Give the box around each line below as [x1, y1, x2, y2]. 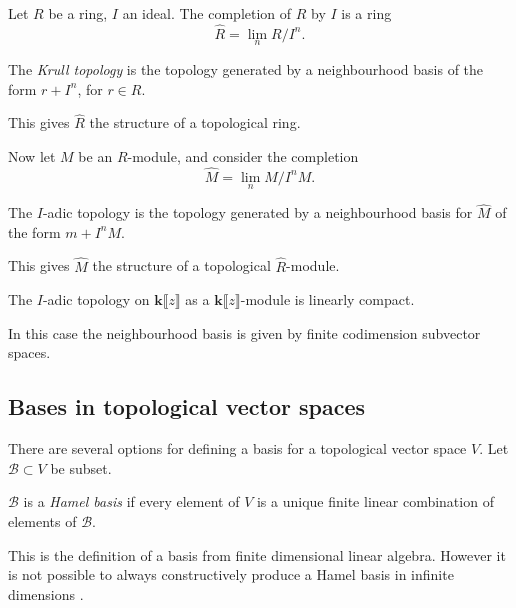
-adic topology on [42, 289, 150, 310]
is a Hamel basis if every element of [23, 491, 240, 512]
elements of [8, 511, 77, 532]
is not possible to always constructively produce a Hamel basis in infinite [8, 564, 454, 585]
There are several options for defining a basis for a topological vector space [8, 438, 467, 459]
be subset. [50, 457, 112, 478]
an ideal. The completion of [122, 3, 292, 23]
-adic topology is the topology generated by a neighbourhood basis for [42, 202, 473, 223]
